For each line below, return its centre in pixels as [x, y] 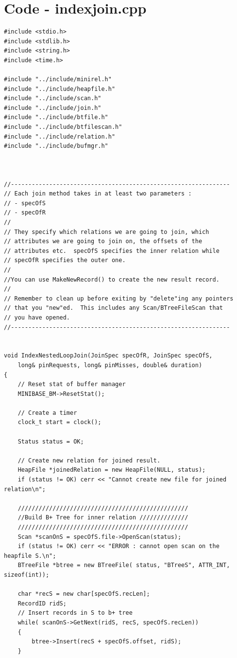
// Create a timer [47, 413]
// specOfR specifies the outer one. [65, 260]
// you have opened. [37, 317]
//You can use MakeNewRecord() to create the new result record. [112, 279]
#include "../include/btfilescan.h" [63, 127]
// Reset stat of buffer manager [72, 384]
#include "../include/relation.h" [60, 136]
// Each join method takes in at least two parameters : [98, 194]
